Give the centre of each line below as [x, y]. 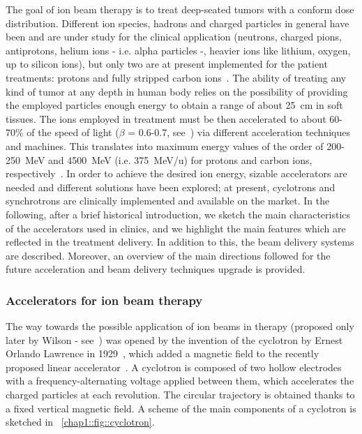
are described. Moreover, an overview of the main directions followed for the [168, 255]
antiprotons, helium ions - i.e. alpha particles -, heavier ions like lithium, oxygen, [178, 50]
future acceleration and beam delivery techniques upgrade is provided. [156, 269]
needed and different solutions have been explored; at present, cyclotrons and [171, 187]
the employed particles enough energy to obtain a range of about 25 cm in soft [174, 105]
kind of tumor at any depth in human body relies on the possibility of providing [177, 91]
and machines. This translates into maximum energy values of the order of [165, 145]
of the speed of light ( [73, 132]
